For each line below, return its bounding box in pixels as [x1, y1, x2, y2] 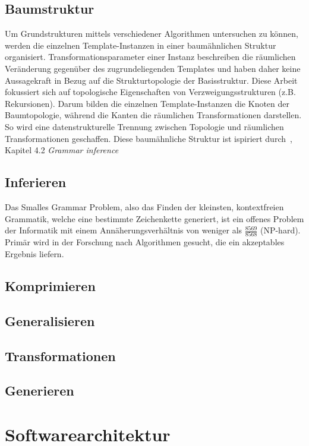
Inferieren [5, 173, 67, 191]
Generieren [5, 381, 74, 400]
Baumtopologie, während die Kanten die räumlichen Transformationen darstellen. [5, 109, 302, 121]
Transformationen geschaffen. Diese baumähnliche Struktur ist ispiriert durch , [5, 132, 292, 144]
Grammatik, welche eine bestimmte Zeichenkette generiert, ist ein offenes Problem [5, 212, 304, 224]
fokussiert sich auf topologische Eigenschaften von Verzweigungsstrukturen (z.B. [5, 86, 296, 98]
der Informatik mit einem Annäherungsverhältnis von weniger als [5, 224, 242, 236]
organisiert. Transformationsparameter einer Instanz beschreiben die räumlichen [5, 50, 296, 63]
